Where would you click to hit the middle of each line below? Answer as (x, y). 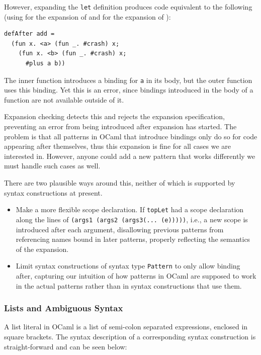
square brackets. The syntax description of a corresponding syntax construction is (130, 336)
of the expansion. (42, 249)
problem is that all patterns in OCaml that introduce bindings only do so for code (131, 136)
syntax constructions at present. (53, 192)
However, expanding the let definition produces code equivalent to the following (128, 7)
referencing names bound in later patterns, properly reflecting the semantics (133, 239)
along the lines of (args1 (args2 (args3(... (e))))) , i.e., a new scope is (132, 219)
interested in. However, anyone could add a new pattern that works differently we (130, 156)
